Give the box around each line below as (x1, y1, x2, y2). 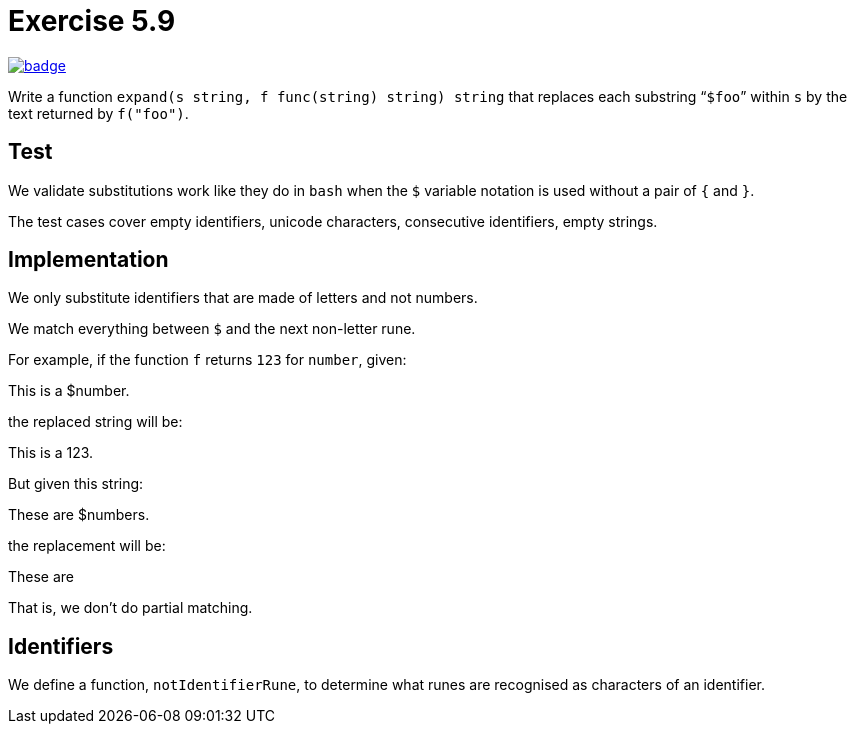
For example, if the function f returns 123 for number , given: (8, 351, 407, 369)
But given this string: (8, 475, 144, 493)
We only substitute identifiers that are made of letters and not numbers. (8, 289, 478, 307)
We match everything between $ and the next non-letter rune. (8, 320, 416, 338)
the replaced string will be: (8, 413, 183, 431)
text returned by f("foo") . (8, 104, 189, 122)
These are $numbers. (8, 506, 150, 524)
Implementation (8, 247, 169, 273)
